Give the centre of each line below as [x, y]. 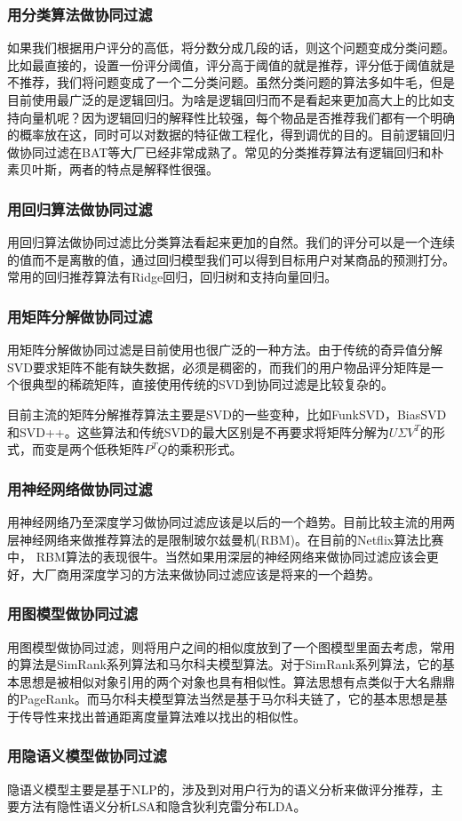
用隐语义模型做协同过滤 [87, 756]
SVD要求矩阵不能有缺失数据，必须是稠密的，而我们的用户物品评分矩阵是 [219, 367]
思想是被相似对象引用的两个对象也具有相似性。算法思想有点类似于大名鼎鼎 [237, 681]
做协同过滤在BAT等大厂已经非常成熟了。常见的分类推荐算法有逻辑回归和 [219, 151]
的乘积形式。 [205, 449]
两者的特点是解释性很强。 [143, 169]
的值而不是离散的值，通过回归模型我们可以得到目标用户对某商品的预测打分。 [231, 259]
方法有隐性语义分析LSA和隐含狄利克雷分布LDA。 [163, 806]
